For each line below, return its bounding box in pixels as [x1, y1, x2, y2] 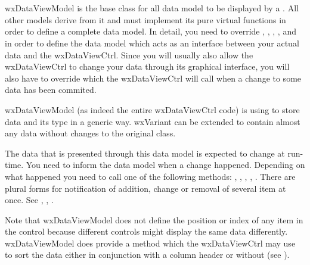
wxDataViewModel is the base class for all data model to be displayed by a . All [5, 2, 299, 14]
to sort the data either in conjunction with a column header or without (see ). [5, 248, 290, 261]
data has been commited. [5, 83, 97, 96]
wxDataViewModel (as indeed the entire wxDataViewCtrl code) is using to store [5, 103, 300, 116]
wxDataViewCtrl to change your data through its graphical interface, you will [5, 60, 290, 73]
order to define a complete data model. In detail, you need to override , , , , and [5, 25, 296, 38]
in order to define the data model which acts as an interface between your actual [5, 36, 299, 49]
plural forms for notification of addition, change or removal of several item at [5, 182, 286, 194]
